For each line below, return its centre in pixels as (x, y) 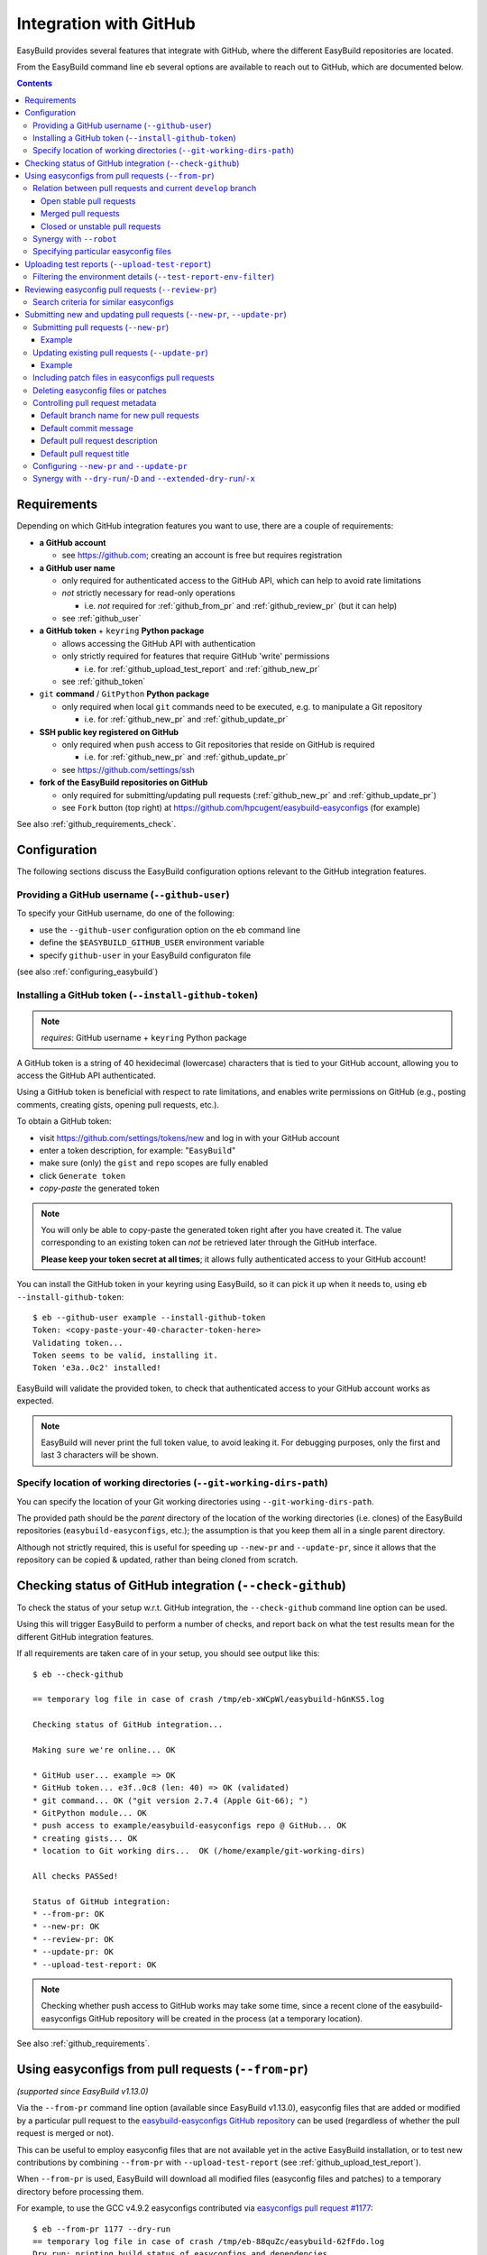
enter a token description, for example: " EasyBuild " (138, 1151)
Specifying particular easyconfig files (102, 252)
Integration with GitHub (106, 23)
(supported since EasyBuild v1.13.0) (83, 2092)
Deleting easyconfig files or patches (100, 390)
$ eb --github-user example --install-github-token (149, 1317)
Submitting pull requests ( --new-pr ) (101, 327)
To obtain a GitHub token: (64, 1121)
